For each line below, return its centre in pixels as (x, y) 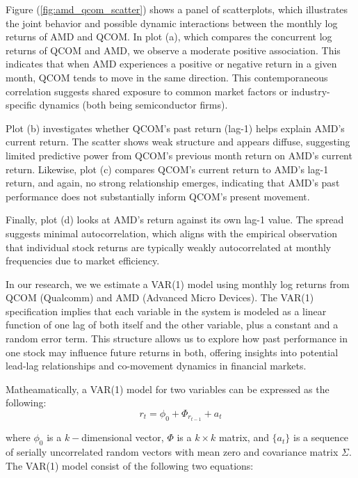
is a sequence (321, 437)
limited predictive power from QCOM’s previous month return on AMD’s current (179, 155)
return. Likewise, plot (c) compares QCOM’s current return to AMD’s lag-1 (167, 169)
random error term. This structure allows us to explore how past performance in (177, 338)
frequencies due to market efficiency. (83, 261)
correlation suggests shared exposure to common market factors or (147, 91)
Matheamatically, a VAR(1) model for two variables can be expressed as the (168, 389)
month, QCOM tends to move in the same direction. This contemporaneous (167, 77)
